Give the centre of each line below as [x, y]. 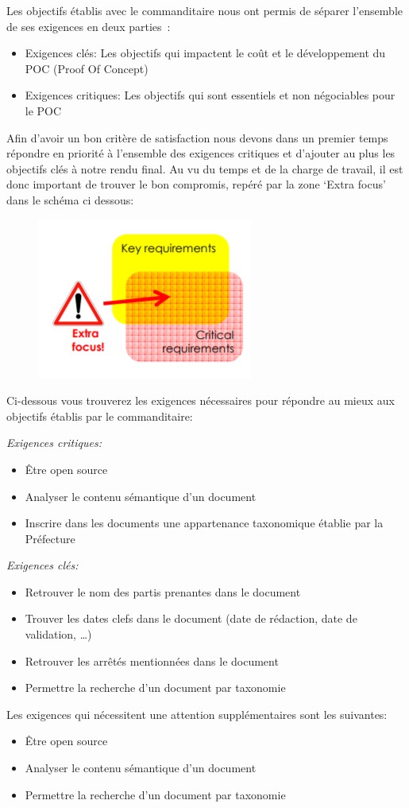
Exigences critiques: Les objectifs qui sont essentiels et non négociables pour [210, 95]
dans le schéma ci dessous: [70, 199]
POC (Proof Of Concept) [87, 68]
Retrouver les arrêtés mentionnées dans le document [152, 660]
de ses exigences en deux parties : [89, 26]
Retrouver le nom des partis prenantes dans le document [163, 591]
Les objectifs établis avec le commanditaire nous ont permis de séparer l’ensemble [204, 10]
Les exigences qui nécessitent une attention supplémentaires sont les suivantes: [197, 714]
